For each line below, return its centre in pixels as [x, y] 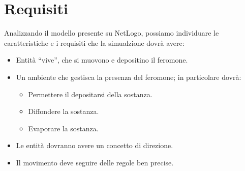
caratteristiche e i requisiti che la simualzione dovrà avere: [94, 42]
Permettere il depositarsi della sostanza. [90, 94]
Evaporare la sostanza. [63, 128]
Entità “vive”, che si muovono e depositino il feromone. [102, 60]
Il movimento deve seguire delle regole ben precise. [95, 162]
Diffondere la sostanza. [64, 111]
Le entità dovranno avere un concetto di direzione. [95, 145]
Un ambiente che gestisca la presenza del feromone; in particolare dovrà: [129, 77]
